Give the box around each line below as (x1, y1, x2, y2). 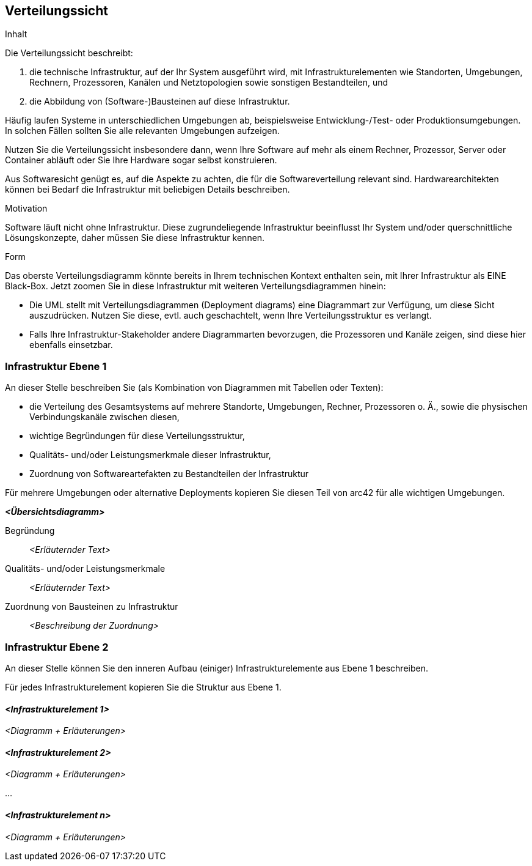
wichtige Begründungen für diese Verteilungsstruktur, (29, 431, 245, 442)
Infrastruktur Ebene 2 (5, 640, 109, 653)
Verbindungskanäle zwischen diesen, (29, 412, 180, 423)
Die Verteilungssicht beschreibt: (5, 48, 133, 59)
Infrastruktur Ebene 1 (5, 360, 107, 372)
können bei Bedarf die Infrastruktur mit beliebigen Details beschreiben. (5, 184, 290, 195)
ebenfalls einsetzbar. (29, 339, 113, 350)
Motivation (5, 203, 48, 214)
